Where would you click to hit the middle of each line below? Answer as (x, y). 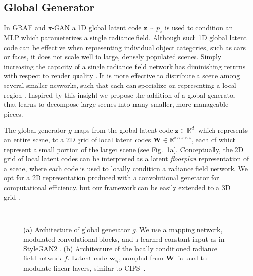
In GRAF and (25, 27)
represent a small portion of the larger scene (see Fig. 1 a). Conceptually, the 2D (124, 149)
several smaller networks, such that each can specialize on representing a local (120, 85)
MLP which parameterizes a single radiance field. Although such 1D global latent (125, 37)
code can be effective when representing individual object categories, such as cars (125, 47)
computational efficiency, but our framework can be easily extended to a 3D (117, 187)
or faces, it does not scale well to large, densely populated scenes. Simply (113, 57)
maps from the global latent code (123, 130)
